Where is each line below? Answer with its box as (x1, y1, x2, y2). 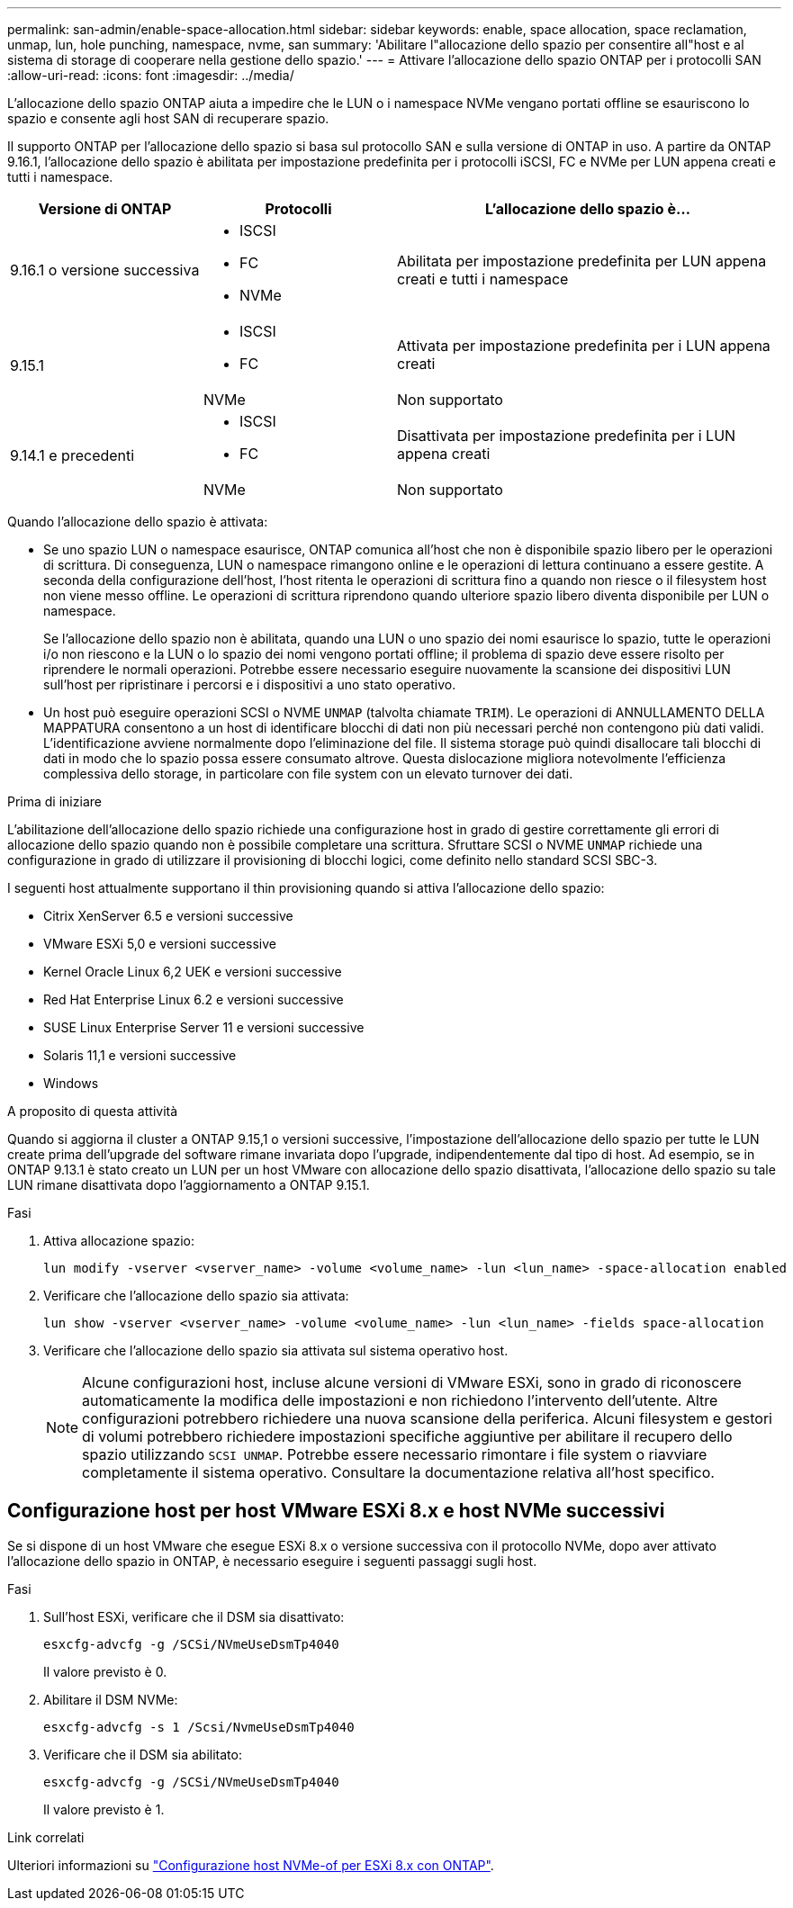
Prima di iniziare (7, 794, 102, 809)
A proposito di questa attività (7, 1103, 178, 1119)
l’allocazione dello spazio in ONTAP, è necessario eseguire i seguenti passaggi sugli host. (7, 1552, 537, 1569)
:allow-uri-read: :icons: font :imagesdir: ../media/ (7, 67, 294, 83)
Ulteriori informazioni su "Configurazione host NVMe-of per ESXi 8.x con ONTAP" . (7, 1857, 494, 1873)
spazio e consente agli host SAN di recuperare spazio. (7, 111, 329, 126)
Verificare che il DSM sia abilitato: (43, 1746, 242, 1762)
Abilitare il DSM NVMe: (43, 1691, 178, 1707)
